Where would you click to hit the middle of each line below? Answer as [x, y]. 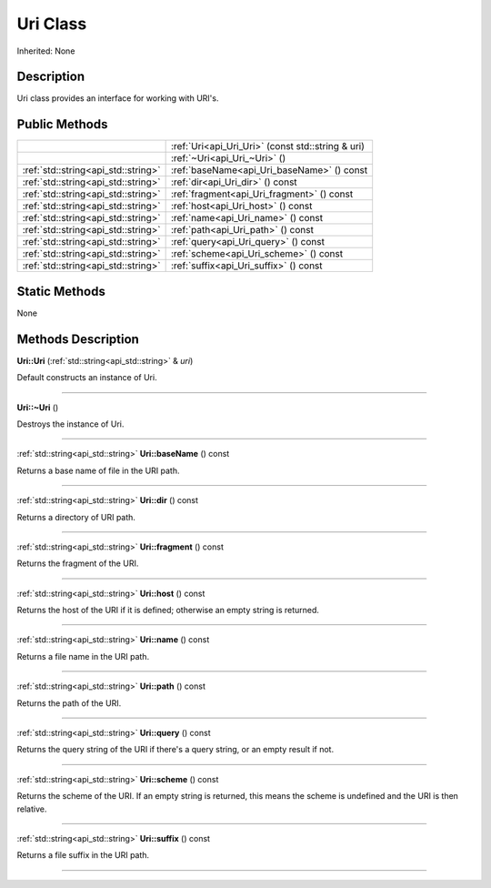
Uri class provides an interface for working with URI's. [118, 98]
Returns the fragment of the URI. [78, 563]
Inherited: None [46, 51]
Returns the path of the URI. [69, 703]
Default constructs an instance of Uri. [87, 378]
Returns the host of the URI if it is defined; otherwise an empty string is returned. [168, 610]
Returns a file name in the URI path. [83, 656]
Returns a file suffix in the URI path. [83, 855]
